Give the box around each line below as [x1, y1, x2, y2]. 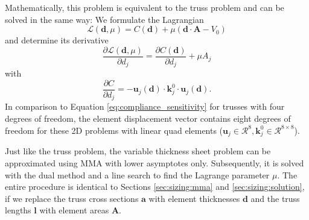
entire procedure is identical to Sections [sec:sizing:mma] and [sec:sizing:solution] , [5, 180, 305, 193]
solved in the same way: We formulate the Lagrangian [5, 13, 204, 25]
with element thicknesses [148, 192, 240, 204]
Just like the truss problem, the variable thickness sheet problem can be [5, 145, 271, 157]
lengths [5, 204, 31, 216]
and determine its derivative [5, 34, 109, 46]
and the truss [250, 192, 300, 204]
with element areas [39, 204, 109, 216]
